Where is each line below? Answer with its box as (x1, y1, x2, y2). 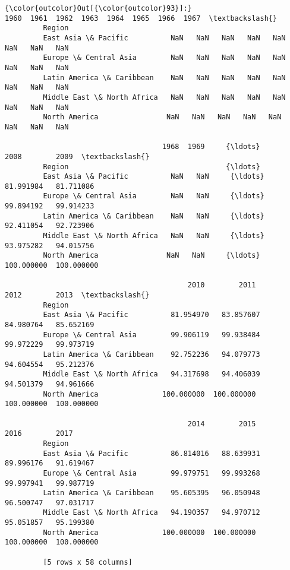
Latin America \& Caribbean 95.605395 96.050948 (43, 489, 260, 498)
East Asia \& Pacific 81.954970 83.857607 (43, 311, 260, 319)
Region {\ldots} (43, 162, 260, 171)
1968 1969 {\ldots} (162, 142, 260, 151)
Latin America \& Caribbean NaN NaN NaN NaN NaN (43, 73, 286, 82)
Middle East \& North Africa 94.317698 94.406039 (43, 370, 260, 379)
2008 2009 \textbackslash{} (5, 152, 150, 161)
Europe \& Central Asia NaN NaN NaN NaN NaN (43, 53, 286, 62)
